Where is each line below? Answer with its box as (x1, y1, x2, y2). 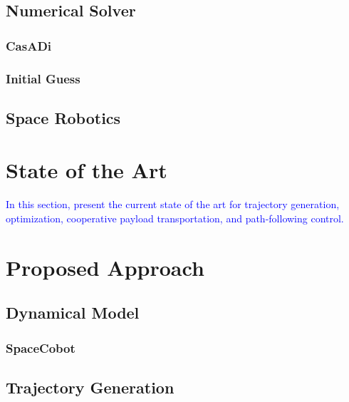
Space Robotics (6, 106, 121, 128)
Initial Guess (6, 69, 80, 87)
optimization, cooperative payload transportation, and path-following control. (6, 210, 344, 225)
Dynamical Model (6, 301, 140, 324)
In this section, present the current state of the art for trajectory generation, (6, 197, 340, 212)
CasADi (6, 36, 52, 54)
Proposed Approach (6, 252, 204, 282)
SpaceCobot (6, 339, 75, 356)
